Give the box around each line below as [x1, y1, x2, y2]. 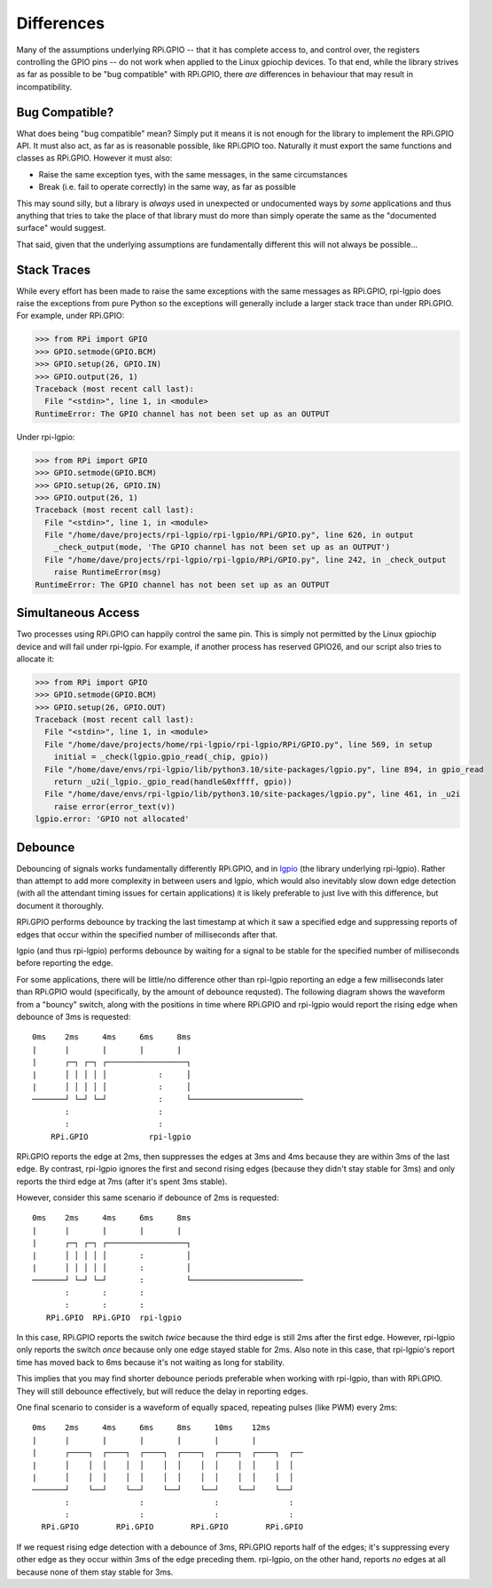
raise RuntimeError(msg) [53, 567, 162, 577]
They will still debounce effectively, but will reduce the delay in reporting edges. [16, 1386, 308, 1396]
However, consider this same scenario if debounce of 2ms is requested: [16, 1192, 279, 1203]
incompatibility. [16, 81, 73, 92]
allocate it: [16, 653, 55, 664]
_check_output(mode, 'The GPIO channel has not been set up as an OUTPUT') [53, 542, 391, 552]
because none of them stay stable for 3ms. [16, 1567, 174, 1577]
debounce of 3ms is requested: [16, 1012, 131, 1022]
